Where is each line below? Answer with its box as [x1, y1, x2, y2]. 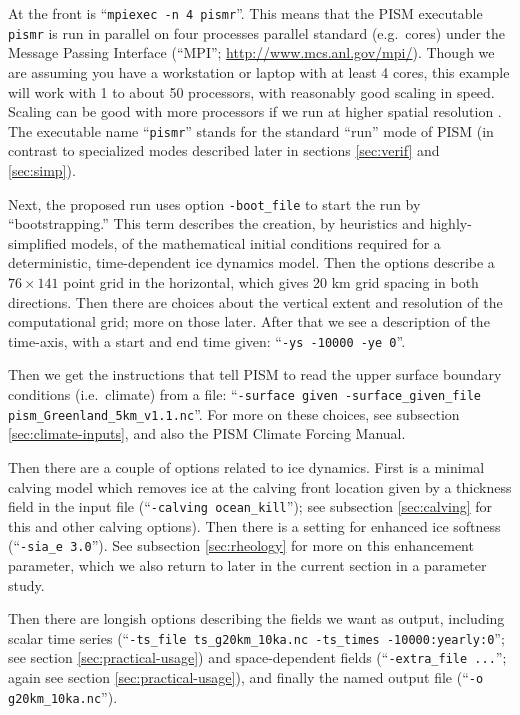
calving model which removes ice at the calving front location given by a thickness [8, 476, 512, 497]
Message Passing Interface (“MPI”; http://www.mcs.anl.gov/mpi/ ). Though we [8, 42, 495, 63]
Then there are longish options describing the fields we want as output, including [8, 608, 505, 629]
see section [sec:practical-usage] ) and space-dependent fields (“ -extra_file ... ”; [8, 647, 507, 668]
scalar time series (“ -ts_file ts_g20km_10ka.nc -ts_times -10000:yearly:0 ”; [8, 627, 505, 648]
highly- [429, 213, 472, 234]
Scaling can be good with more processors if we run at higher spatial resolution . [8, 101, 502, 122]
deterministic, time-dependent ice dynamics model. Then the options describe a [8, 252, 495, 273]
